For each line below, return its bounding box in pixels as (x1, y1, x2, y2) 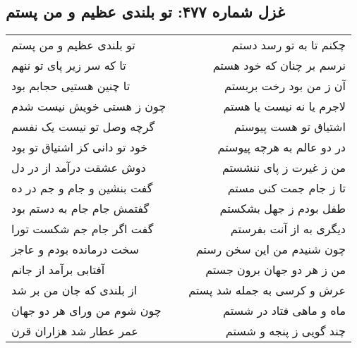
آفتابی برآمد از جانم (11, 261, 105, 278)
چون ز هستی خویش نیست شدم (11, 98, 167, 115)
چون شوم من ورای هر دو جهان (11, 302, 162, 319)
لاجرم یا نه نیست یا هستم (223, 98, 346, 115)
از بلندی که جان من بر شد (11, 282, 138, 299)
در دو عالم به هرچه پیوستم (217, 139, 346, 156)
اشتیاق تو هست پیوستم (234, 118, 346, 135)
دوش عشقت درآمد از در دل (11, 159, 146, 176)
